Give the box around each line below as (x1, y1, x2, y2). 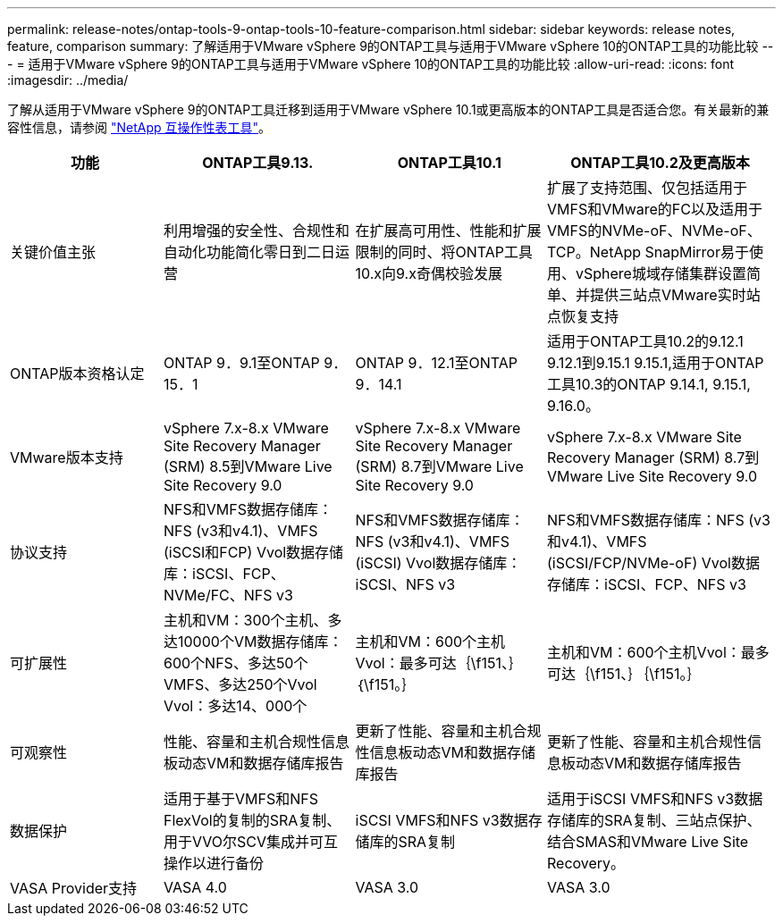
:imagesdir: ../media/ (7, 72, 129, 88)
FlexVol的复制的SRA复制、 (164, 811, 341, 829)
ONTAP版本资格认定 (10, 365, 145, 382)
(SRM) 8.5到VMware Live (164, 457, 333, 475)
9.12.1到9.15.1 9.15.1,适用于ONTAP (547, 354, 764, 372)
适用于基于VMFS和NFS (164, 790, 318, 808)
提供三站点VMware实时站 (590, 286, 761, 304)
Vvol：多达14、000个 (164, 697, 307, 715)
